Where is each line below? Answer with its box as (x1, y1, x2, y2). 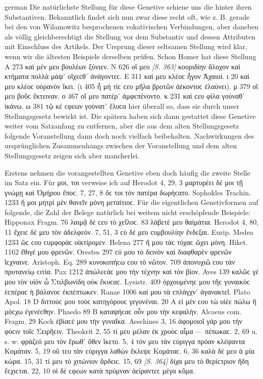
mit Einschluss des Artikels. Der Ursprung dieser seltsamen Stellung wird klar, (5, 41, 247, 52)
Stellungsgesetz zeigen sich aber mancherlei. (5, 150, 140, 160)
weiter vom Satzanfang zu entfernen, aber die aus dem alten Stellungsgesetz (5, 120, 239, 131)
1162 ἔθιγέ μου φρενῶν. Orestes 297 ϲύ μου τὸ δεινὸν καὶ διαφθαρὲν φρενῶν (5, 246, 232, 257)
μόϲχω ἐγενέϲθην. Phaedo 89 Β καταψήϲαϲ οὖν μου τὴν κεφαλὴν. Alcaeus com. (5, 306, 242, 316)
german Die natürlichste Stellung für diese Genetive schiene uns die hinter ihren (5, 2, 252, 12)
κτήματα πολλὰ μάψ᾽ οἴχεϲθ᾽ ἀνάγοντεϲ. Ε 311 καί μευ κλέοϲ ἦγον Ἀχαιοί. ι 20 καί (5, 71, 250, 81)
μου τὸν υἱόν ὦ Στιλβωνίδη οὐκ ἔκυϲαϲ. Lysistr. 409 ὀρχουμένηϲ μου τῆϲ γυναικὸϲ (5, 276, 250, 287)
